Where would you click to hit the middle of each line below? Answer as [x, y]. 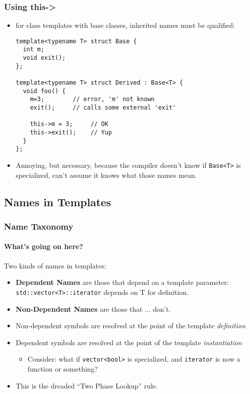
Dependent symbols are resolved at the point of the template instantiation [129, 342]
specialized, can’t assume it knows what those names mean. [106, 175]
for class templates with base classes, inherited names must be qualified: [125, 25]
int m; [34, 50]
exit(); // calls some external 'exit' [103, 108]
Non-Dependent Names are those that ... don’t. [93, 309]
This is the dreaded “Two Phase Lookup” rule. [87, 385]
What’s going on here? [44, 246]
